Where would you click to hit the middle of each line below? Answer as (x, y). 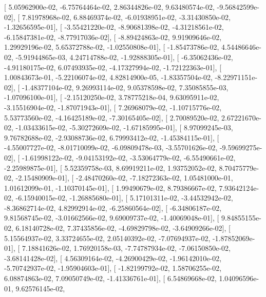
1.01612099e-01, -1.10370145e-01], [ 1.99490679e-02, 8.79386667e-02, (110, 187)
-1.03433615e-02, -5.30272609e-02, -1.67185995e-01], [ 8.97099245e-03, (124, 127)
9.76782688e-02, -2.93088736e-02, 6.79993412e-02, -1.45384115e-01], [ (112, 137)
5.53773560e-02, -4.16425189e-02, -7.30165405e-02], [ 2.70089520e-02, (112, 117)
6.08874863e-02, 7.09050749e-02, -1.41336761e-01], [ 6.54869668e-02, (110, 278)
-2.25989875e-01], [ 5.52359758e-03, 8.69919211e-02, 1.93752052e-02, (110, 167)
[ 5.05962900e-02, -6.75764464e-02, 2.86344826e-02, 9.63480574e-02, (109, 7)
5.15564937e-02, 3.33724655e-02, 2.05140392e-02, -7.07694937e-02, (107, 238)
